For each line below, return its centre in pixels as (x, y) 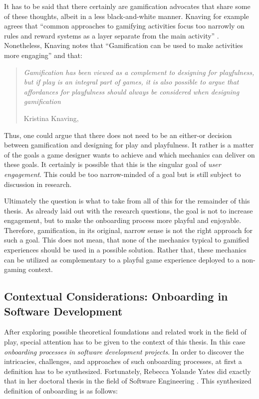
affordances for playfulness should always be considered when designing (131, 91)
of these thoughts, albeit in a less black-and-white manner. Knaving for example (127, 16)
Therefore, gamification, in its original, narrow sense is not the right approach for (129, 230)
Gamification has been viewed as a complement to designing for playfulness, (139, 72)
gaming (15, 269)
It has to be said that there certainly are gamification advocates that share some (127, 6)
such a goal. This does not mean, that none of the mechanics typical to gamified (127, 240)
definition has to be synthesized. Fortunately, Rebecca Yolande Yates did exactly (128, 371)
